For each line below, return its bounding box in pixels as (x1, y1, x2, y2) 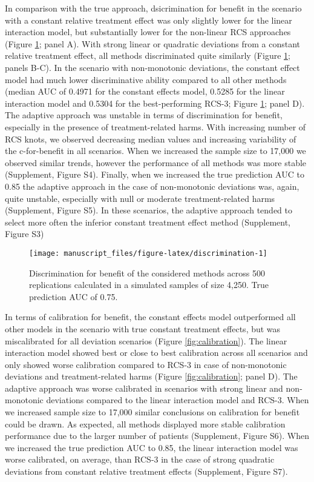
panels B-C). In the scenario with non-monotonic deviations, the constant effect (5, 61, 300, 73)
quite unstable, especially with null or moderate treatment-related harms (5, 192, 275, 204)
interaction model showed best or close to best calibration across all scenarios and (5, 346, 308, 359)
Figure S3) (5, 227, 44, 240)
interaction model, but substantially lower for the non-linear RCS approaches (5, 25, 291, 38)
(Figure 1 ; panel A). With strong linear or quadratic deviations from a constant (5, 37, 300, 50)
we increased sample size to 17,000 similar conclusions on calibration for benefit (5, 406, 300, 418)
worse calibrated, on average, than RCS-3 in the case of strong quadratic (5, 453, 275, 466)
